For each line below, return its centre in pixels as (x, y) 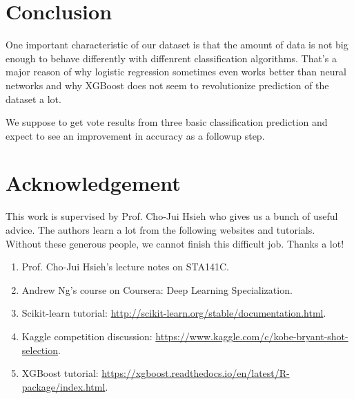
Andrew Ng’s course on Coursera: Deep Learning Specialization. (157, 289)
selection (40, 350)
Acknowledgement (93, 183)
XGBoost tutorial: (60, 373)
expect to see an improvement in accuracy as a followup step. (135, 135)
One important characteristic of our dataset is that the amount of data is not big (177, 45)
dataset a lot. (33, 99)
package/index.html (63, 386)
